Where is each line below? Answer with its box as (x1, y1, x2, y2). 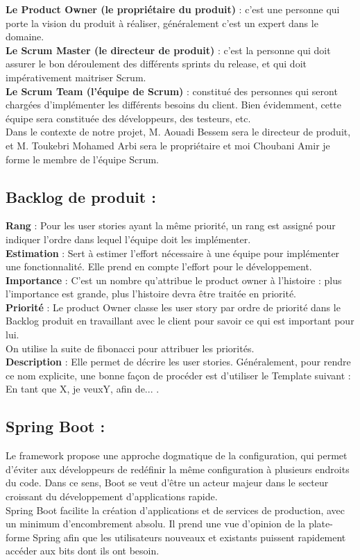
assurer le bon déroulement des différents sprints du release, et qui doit (6, 56, 307, 71)
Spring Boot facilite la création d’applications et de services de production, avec (6, 502, 345, 517)
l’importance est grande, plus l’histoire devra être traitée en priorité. (6, 286, 297, 301)
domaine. (6, 29, 44, 44)
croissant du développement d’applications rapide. (6, 489, 218, 504)
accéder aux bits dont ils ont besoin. (6, 543, 160, 558)
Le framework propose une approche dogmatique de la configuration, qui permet (6, 448, 348, 463)
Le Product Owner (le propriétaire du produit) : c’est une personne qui (6, 2, 340, 16)
